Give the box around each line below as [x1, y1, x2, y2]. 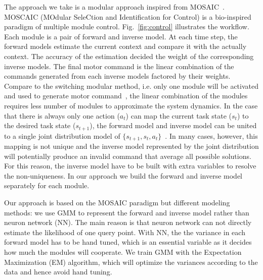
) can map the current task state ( [125, 110, 232, 121]
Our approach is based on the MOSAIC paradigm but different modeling [4, 197, 230, 207]
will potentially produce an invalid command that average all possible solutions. [4, 150, 251, 161]
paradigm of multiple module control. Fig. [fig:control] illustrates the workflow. [4, 21, 249, 32]
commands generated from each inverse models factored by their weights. [4, 71, 231, 81]
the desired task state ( [4, 120, 76, 131]
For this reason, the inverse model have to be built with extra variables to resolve [4, 160, 256, 171]
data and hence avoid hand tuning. [4, 266, 112, 277]
